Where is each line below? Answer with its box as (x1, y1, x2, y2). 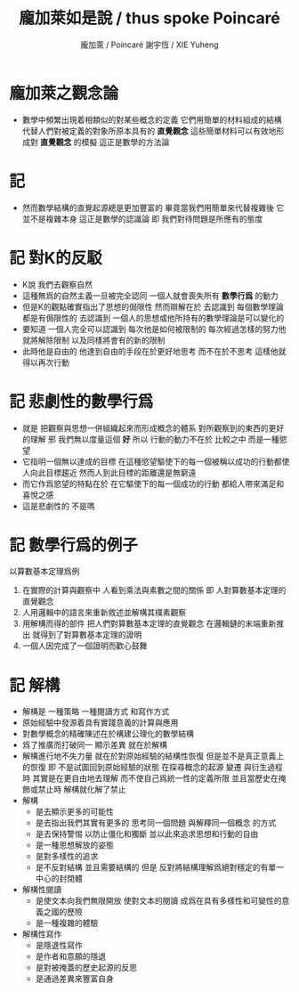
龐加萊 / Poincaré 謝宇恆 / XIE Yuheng (79, 39, 220, 50)
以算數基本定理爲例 (9, 566, 80, 577)
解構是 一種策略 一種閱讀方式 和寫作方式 (21, 706, 170, 717)
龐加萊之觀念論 (9, 83, 119, 103)
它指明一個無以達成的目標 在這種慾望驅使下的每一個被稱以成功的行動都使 (21, 456, 290, 467)
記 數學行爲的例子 (9, 535, 138, 555)
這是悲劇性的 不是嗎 (21, 500, 95, 511)
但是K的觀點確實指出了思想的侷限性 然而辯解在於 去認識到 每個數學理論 (21, 301, 285, 312)
